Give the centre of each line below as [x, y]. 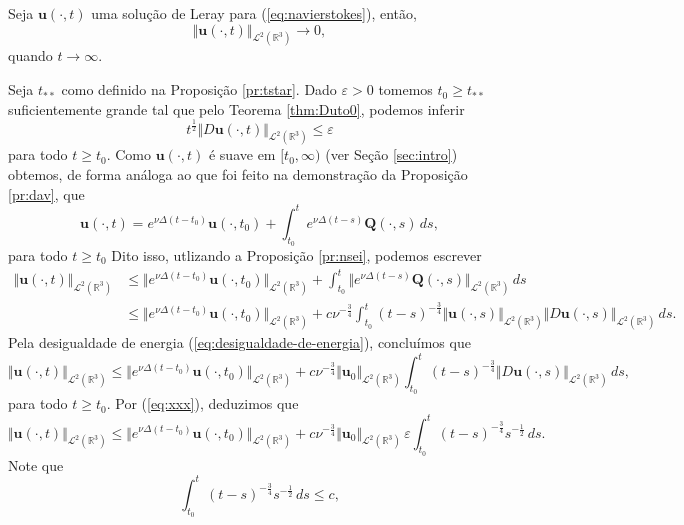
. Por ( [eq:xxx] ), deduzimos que [202, 403]
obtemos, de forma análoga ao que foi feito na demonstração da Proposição [238, 174]
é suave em [242, 154]
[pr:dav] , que [46, 193]
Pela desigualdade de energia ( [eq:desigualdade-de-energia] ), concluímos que [239, 342]
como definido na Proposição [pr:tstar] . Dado [199, 89]
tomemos [405, 89]
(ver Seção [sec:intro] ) [391, 154]
